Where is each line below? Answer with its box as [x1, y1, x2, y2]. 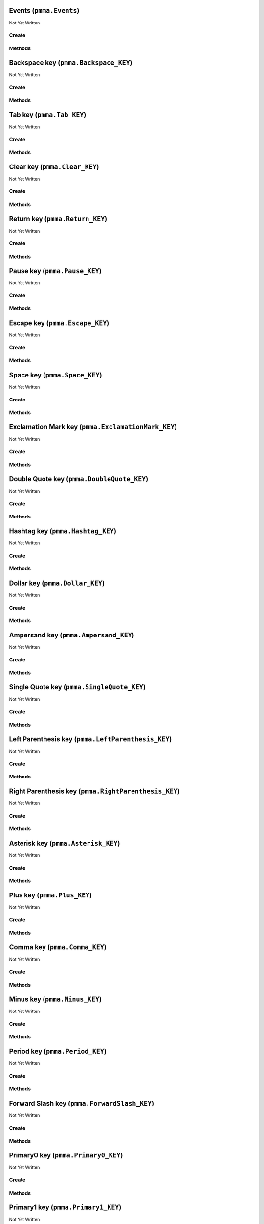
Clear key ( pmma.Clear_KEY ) [9, 163, 99, 171]
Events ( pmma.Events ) [9, 6, 80, 15]
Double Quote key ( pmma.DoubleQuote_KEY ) [9, 475, 149, 483]
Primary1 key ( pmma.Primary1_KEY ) [9, 1203, 122, 1212]
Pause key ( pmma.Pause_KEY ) [9, 267, 102, 275]
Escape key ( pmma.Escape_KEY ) [9, 319, 110, 327]
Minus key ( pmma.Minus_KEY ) [9, 995, 102, 1004]
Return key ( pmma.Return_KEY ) [9, 214, 108, 223]
